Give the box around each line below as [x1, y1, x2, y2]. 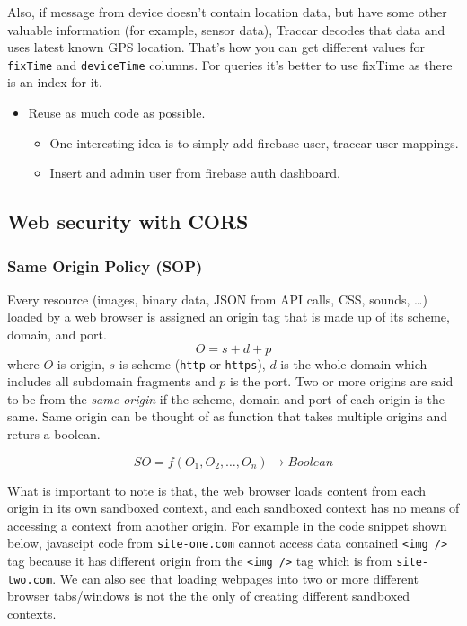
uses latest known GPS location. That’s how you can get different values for [7, 38, 426, 57]
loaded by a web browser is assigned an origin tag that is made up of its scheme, [7, 307, 450, 326]
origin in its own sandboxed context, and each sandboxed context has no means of [7, 498, 460, 517]
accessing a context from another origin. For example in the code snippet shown [7, 516, 447, 534]
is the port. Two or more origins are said [230, 372, 454, 391]
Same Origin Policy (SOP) [7, 254, 203, 277]
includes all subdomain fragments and [7, 372, 216, 391]
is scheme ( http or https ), [119, 354, 266, 373]
